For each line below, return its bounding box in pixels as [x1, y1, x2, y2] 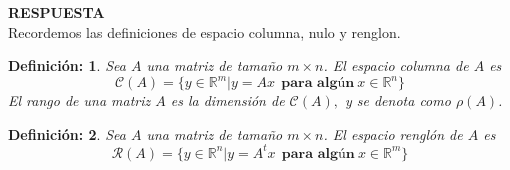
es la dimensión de [170, 90, 285, 111]
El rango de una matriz [8, 90, 151, 111]
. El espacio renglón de [323, 123, 463, 144]
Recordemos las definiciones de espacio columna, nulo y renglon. [8, 21, 401, 42]
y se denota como [344, 90, 451, 111]
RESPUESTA [8, 2, 105, 22]
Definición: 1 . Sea [8, 55, 126, 76]
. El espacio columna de [323, 55, 469, 76]
